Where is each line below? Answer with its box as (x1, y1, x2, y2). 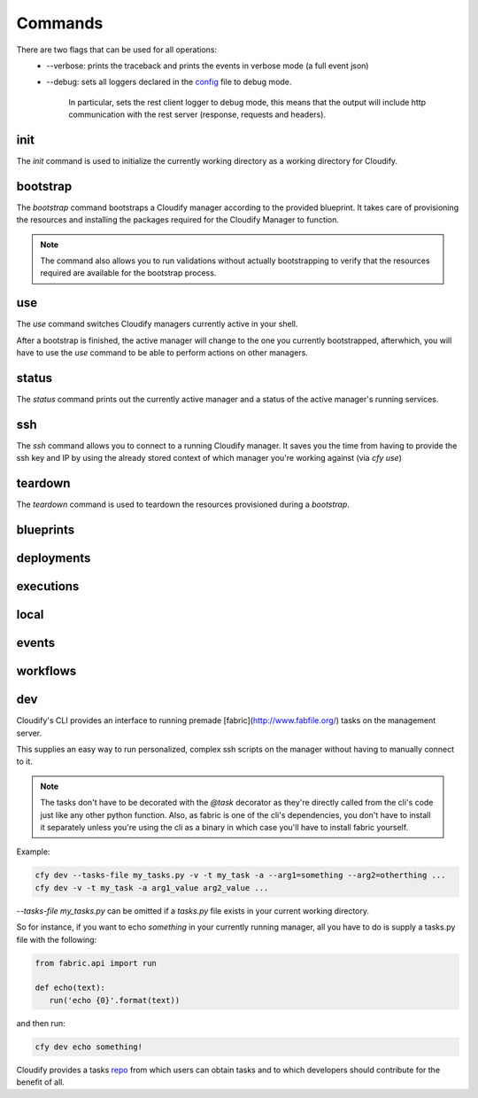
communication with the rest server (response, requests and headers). (68, 109, 327, 120)
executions (16, 579, 80, 594)
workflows (16, 664, 77, 679)
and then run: (16, 1017, 66, 1028)
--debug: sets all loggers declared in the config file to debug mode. (46, 76, 292, 88)
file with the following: (16, 934, 97, 945)
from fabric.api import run (35, 958, 157, 968)
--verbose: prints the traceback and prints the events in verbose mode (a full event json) (46, 60, 369, 71)
